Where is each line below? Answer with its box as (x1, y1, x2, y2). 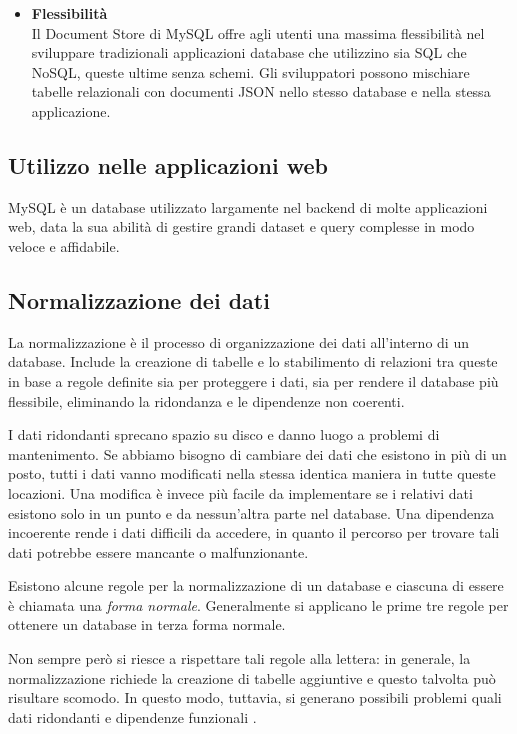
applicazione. (31, 100, 111, 121)
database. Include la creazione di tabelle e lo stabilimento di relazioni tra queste (8, 351, 498, 372)
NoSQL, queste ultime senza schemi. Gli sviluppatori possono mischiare (31, 61, 470, 82)
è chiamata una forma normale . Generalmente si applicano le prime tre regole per (8, 594, 509, 615)
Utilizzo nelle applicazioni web (8, 149, 329, 180)
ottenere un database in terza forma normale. (8, 614, 286, 635)
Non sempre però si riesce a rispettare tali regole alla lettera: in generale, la (8, 648, 471, 669)
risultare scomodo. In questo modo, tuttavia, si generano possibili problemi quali (8, 687, 502, 708)
